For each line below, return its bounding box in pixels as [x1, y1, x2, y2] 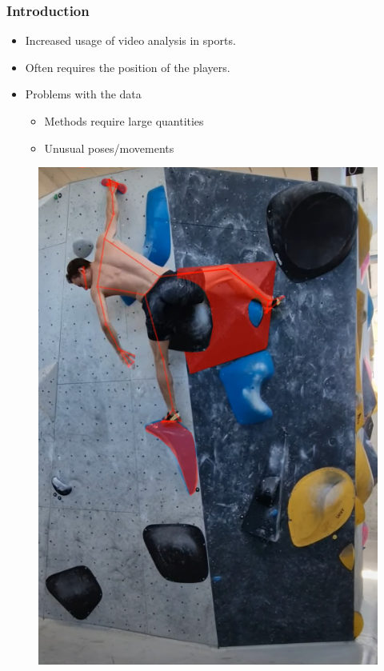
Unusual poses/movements [44, 139, 174, 156]
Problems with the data [25, 86, 142, 102]
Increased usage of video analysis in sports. [25, 32, 236, 49]
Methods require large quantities [44, 113, 204, 129]
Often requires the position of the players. [25, 58, 230, 75]
